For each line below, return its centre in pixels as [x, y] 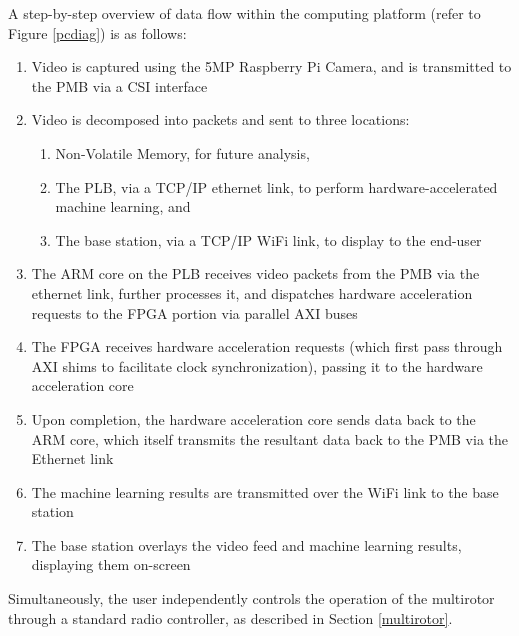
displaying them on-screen [111, 564]
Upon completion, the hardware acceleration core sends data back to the [253, 418]
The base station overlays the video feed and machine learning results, [246, 544]
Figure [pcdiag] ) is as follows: [97, 32]
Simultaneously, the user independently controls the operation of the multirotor [251, 598]
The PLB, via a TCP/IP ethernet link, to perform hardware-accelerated [276, 186]
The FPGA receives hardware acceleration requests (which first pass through [267, 346]
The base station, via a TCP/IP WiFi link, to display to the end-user [268, 239]
